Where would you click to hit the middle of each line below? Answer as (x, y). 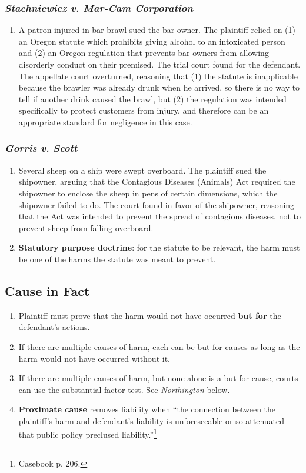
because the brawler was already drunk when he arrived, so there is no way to (159, 87)
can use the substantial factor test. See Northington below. (124, 389)
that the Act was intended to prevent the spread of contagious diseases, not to (160, 216)
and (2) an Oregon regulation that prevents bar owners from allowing (144, 53)
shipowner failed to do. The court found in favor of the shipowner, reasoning (157, 204)
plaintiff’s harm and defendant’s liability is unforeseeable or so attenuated (152, 420)
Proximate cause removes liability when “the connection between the (147, 409)
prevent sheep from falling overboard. (86, 227)
